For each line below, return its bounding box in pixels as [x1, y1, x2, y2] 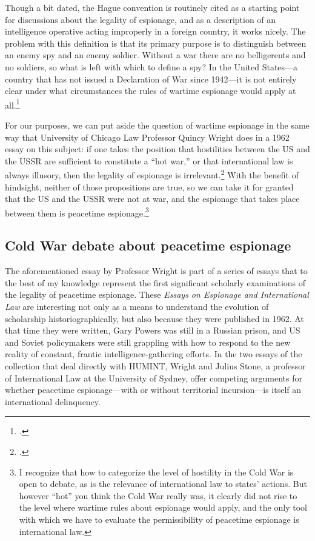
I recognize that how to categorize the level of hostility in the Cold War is [19, 465, 294, 478]
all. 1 [5, 96, 20, 111]
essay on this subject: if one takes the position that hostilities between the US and [5, 143, 310, 155]
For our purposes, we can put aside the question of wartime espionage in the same [5, 119, 310, 131]
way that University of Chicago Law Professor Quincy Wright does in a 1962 [5, 130, 290, 143]
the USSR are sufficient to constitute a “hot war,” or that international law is [5, 154, 293, 167]
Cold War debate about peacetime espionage [5, 236, 291, 255]
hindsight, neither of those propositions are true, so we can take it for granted [5, 180, 294, 193]
